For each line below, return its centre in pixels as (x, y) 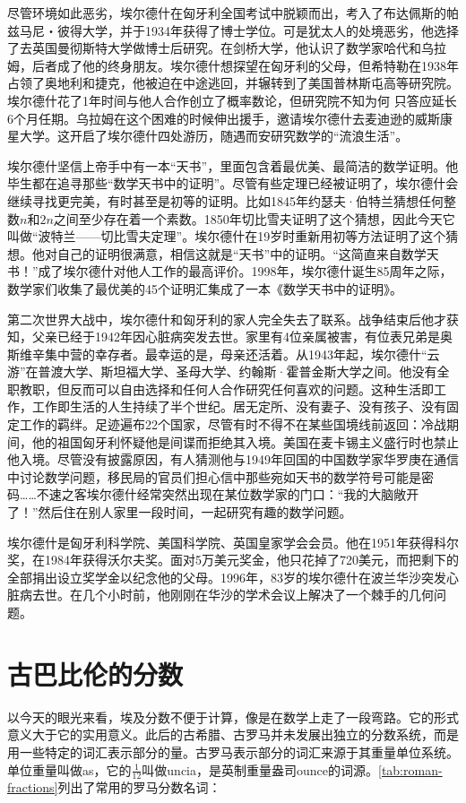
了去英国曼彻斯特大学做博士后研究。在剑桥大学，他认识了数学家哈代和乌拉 (227, 48)
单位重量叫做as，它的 (69, 769)
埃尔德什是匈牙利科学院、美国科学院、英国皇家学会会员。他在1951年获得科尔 (233, 542)
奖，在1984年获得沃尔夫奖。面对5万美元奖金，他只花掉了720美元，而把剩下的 (233, 560)
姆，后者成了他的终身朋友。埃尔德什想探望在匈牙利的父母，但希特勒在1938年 (233, 65)
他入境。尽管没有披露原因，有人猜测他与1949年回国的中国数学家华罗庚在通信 (233, 459)
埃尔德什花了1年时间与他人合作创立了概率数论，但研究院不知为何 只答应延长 (232, 100)
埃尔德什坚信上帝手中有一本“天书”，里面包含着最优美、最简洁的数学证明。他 (233, 165)
